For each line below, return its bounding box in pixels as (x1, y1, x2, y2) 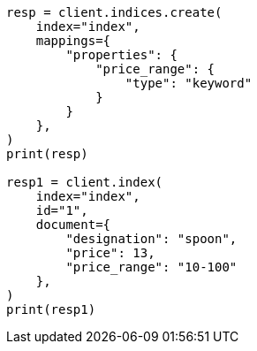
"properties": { (65, 48, 178, 62)
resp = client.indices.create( (6, 5, 223, 19)
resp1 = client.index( (6, 175, 163, 189)
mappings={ (35, 34, 111, 48)
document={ (35, 217, 111, 232)
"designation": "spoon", (65, 232, 238, 246)
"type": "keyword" (125, 76, 253, 90)
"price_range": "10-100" (65, 260, 238, 274)
